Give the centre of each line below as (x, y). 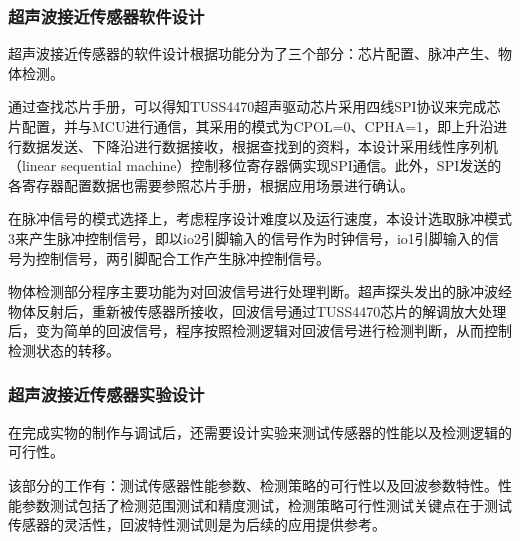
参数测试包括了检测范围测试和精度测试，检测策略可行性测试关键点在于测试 (266, 504)
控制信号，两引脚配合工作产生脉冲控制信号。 (182, 257)
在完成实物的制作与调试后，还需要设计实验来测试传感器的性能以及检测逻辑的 (260, 431)
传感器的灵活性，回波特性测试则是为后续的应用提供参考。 (197, 524)
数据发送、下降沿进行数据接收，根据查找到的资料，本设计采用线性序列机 (259, 145)
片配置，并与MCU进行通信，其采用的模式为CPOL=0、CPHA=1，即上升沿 (251, 126)
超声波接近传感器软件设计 (106, 15)
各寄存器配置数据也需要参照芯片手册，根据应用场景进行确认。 (211, 184)
